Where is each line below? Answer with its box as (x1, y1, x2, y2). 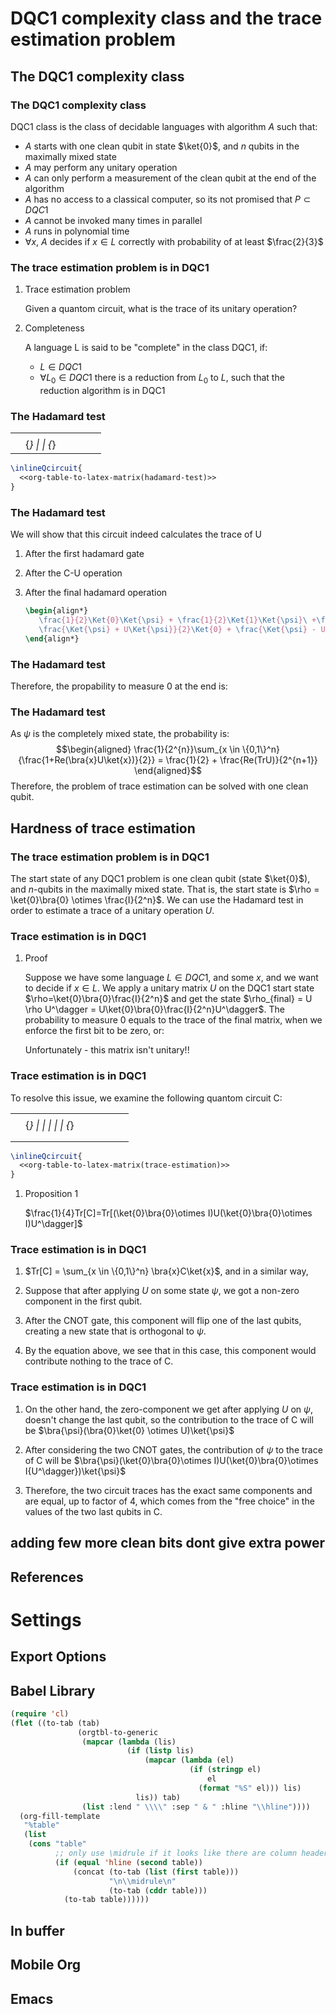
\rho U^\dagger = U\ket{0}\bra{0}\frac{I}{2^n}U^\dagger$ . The (24, 1003, 285, 1016)
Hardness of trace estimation (10, 820, 196, 837)
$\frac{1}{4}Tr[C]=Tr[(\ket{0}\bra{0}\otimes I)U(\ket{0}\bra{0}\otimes (24, 1207, 313, 1219)
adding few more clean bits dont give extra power (10, 1535, 326, 1552)
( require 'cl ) (10, 1708, 70, 1719)
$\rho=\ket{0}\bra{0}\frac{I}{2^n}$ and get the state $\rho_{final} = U (24, 993, 313, 1005)
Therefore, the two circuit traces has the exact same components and (24, 1484, 313, 1496)
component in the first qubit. (24, 1295, 143, 1307)
